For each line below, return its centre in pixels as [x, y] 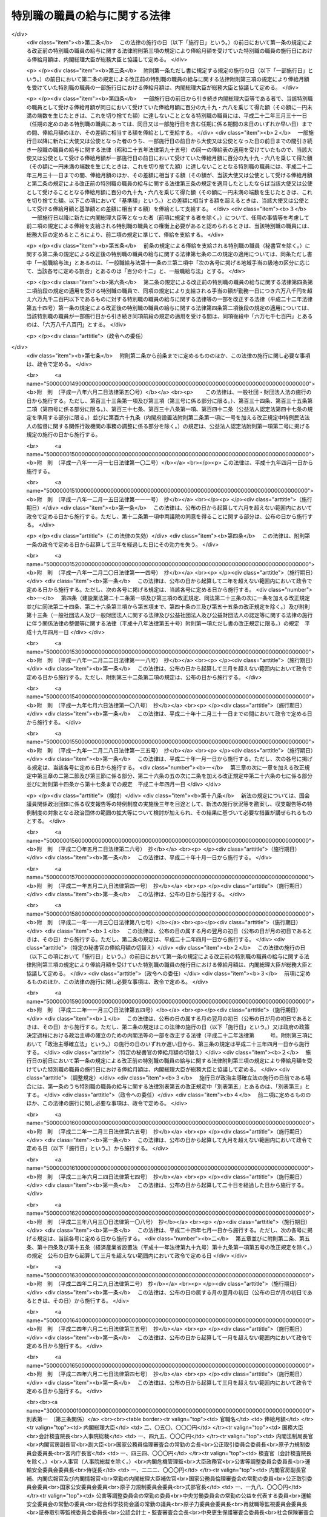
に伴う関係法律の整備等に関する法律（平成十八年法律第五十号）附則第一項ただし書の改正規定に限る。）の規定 [163, 623]
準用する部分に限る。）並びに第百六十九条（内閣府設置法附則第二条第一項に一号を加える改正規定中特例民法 [171, 417]
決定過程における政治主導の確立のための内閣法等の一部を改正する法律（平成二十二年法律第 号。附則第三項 [167, 1035]
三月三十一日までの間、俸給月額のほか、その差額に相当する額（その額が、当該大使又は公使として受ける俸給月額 [172, 175]
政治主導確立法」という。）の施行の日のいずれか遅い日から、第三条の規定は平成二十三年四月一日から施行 [179, 1044]
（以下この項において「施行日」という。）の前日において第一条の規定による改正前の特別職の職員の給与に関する [165, 956]
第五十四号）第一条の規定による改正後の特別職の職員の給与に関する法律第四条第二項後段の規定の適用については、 [169, 308]
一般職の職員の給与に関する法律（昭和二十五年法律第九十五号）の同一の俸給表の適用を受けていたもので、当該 [169, 149]
